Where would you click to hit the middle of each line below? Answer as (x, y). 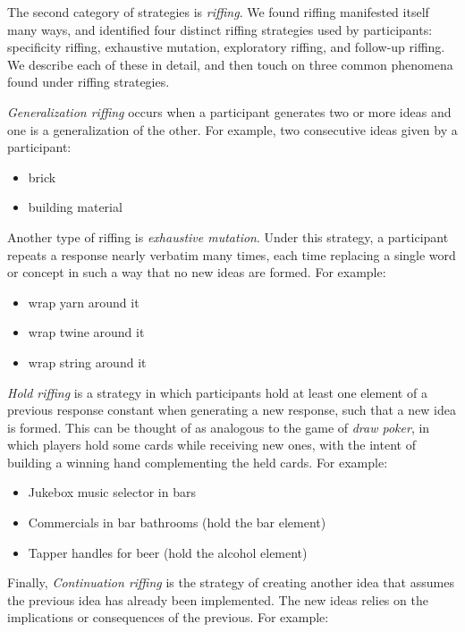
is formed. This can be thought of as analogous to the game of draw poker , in (219, 427)
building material (75, 207)
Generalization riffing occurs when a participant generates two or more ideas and (229, 111)
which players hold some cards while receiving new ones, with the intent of (211, 445)
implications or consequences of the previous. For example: (168, 617)
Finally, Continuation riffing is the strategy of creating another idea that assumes (231, 582)
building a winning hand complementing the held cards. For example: (198, 462)
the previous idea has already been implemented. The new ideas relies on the (218, 599)
